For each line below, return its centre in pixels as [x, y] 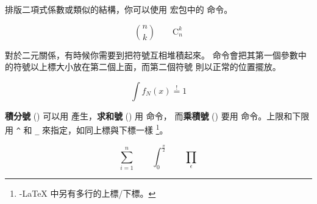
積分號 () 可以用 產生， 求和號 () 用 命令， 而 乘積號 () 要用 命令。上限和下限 [157, 115]
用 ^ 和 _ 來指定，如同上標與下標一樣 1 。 [87, 129]
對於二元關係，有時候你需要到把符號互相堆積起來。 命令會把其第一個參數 [151, 55]
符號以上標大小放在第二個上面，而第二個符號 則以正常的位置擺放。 [147, 67]
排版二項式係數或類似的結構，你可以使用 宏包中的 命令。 [119, 9]
